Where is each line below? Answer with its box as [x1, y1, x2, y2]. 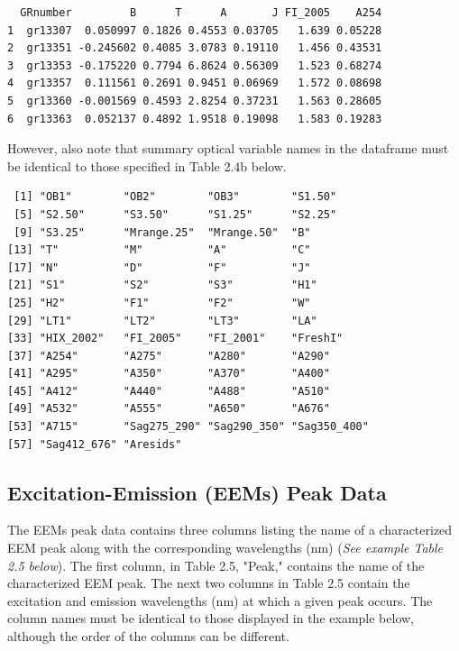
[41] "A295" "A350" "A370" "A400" [7, 367, 330, 381]
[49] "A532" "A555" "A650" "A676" [7, 402, 330, 416]
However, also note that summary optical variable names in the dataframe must [7, 139, 449, 158]
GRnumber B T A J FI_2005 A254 [20, 6, 382, 19]
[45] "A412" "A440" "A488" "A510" [7, 384, 330, 398]
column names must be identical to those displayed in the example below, [7, 609, 414, 628]
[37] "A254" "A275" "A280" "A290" [7, 349, 330, 362]
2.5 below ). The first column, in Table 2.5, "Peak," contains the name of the [7, 555, 425, 574]
